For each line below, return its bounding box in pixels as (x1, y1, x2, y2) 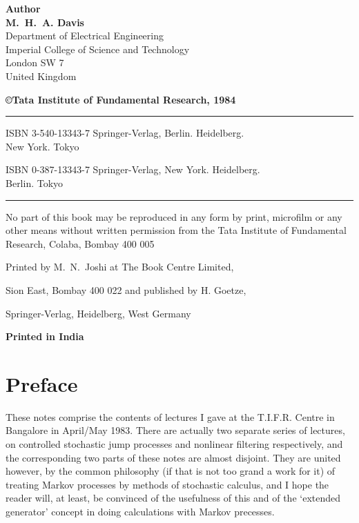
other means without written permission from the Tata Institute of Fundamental (6, 223, 347, 237)
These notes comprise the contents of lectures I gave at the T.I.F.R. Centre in (6, 409, 335, 424)
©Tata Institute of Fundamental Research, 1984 (6, 92, 236, 106)
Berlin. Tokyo (6, 175, 64, 190)
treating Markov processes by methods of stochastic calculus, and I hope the (6, 477, 329, 491)
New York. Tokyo (6, 139, 79, 153)
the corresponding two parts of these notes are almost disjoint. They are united (6, 450, 341, 464)
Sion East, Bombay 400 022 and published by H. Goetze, (6, 282, 246, 297)
